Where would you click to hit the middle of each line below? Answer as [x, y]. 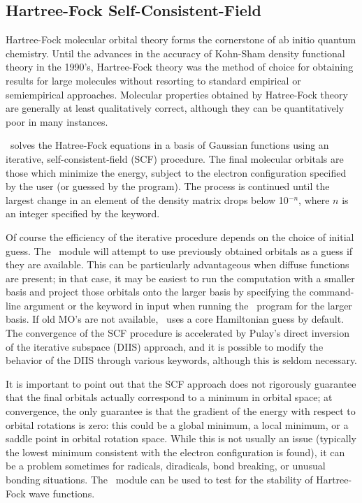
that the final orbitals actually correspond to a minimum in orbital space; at [169, 397]
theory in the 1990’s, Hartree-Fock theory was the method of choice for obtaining [180, 67]
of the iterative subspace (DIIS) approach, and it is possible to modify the [165, 346]
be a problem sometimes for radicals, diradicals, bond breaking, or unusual [166, 466]
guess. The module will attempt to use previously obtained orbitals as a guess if [179, 250]
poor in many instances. [57, 121]
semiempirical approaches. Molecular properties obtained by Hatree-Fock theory [177, 94]
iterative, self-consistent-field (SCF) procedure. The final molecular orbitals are [175, 158]
